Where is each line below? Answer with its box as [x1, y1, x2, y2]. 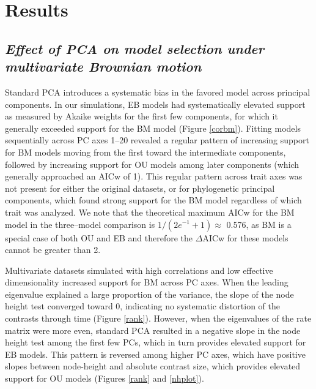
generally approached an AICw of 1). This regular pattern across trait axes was [5, 170, 303, 183]
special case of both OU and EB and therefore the [5, 231, 193, 244]
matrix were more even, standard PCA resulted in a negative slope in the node [5, 323, 301, 336]
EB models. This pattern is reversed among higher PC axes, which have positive [5, 347, 306, 360]
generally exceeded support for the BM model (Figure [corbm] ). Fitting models [5, 121, 301, 134]
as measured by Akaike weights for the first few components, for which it [5, 110, 278, 123]
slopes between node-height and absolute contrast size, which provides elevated [5, 360, 301, 372]
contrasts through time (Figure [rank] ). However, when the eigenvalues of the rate [5, 312, 312, 325]
